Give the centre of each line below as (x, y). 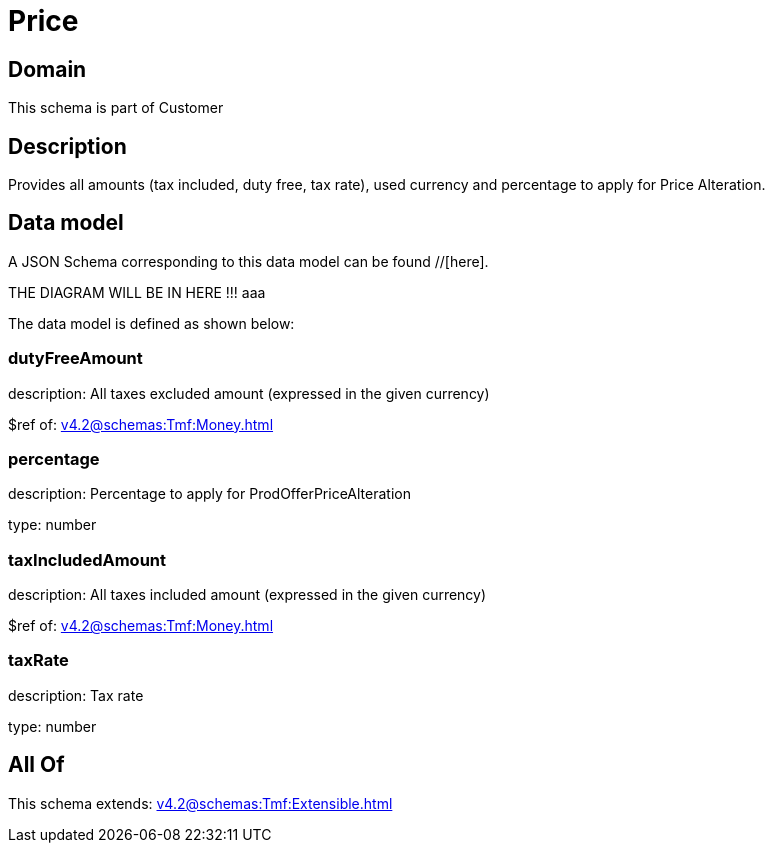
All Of (36, 765)
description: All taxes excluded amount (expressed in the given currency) (249, 393)
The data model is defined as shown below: (151, 323)
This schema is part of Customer (116, 108)
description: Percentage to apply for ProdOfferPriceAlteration (209, 494)
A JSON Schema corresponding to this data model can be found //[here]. (248, 261)
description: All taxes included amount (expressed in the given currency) (247, 595)
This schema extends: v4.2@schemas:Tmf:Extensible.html (200, 803)
